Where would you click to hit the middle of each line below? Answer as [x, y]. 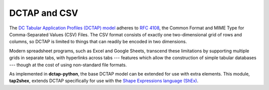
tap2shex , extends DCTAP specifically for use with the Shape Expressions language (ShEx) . [104, 81]
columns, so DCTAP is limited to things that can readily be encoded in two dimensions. [98, 42]
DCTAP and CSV [44, 13]
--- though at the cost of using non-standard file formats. [68, 65]
